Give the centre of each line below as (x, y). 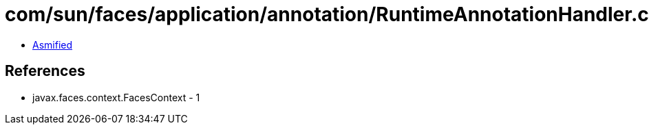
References (45, 71)
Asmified (53, 44)
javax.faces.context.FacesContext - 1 (116, 97)
